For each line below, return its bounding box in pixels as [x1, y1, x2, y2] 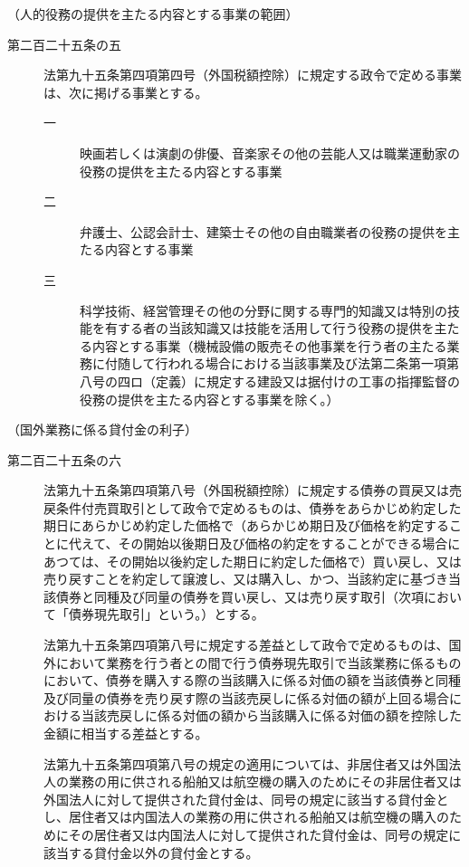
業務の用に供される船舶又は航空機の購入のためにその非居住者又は [68, 772, 462, 791]
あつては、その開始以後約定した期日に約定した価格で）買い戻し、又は [43, 551, 462, 570]
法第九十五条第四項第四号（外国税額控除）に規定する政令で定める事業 [43, 65, 462, 84]
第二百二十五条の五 [7, 34, 121, 53]
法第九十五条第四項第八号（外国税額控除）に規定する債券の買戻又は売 [43, 481, 462, 500]
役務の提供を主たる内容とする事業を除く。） [80, 389, 340, 408]
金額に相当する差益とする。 [43, 724, 208, 742]
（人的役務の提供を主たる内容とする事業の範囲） [7, 5, 299, 23]
